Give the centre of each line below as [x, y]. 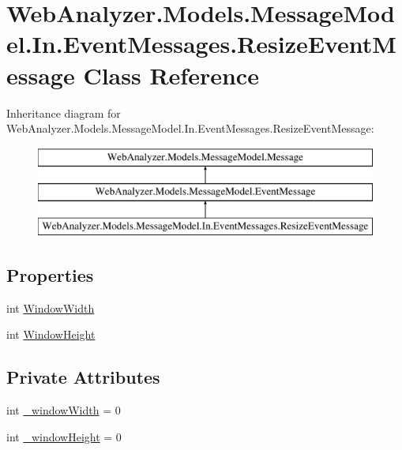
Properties [50, 275]
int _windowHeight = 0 [64, 436]
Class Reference [171, 75]
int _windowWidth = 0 [64, 410]
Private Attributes [83, 377]
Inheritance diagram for [64, 112]
